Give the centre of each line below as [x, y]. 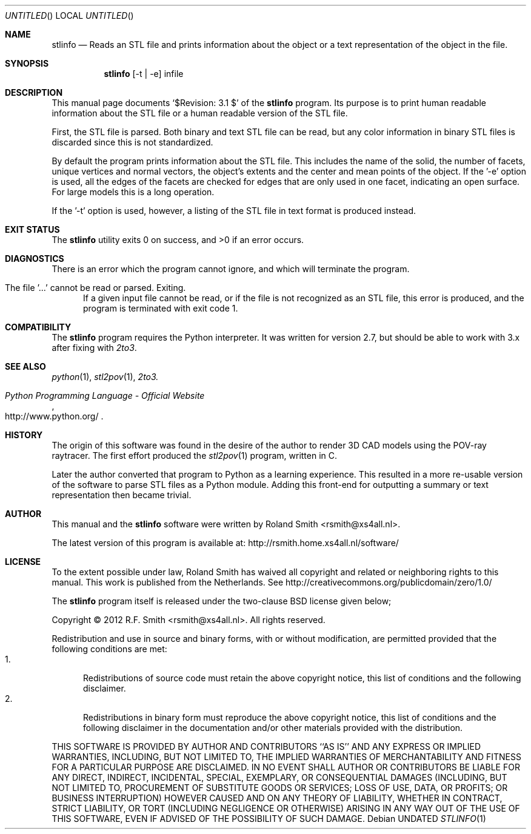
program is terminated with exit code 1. [161, 308]
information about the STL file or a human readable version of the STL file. [200, 113]
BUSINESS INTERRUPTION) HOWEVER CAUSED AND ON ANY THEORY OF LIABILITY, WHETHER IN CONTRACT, [277, 798]
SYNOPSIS [27, 63]
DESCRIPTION [34, 92]
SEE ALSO [25, 366]
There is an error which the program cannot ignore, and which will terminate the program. [231, 269]
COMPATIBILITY [38, 327]
